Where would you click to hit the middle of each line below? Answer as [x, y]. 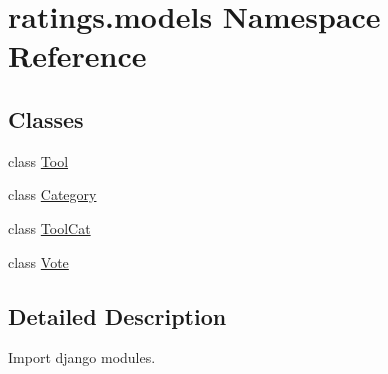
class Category [52, 194]
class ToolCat [49, 227]
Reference [77, 55]
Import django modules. [82, 357]
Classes [46, 118]
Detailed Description [117, 315]
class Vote [38, 261]
